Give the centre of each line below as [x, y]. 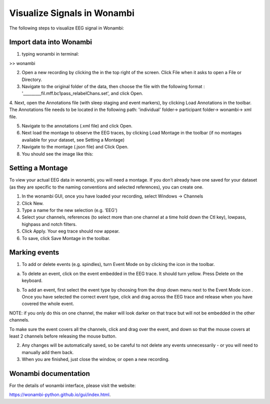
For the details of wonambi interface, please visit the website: [72, 385]
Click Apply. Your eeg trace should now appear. [71, 231]
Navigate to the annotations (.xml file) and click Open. [77, 125]
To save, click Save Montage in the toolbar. [66, 238]
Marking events [34, 252]
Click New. [33, 203]
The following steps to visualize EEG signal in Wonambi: [67, 28]
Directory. [32, 79]
